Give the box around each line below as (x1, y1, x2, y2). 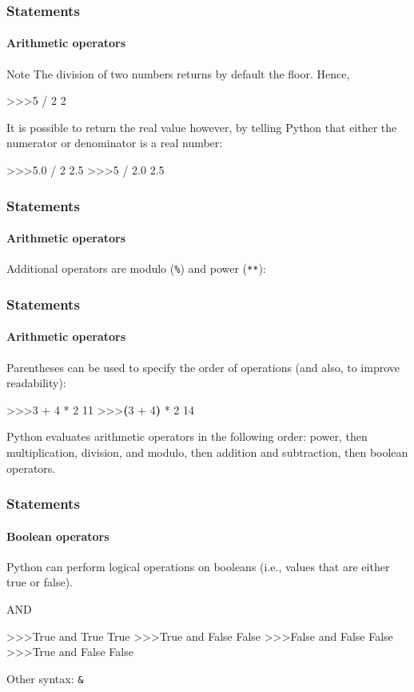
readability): (6, 374, 66, 391)
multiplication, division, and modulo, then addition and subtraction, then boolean (6, 443, 408, 460)
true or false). (6, 574, 73, 590)
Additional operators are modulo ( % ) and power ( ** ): (6, 260, 266, 277)
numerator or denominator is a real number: (6, 134, 223, 151)
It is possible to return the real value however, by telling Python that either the (6, 118, 397, 135)
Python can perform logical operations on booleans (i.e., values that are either (6, 558, 390, 574)
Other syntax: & (6, 670, 84, 686)
